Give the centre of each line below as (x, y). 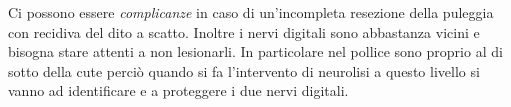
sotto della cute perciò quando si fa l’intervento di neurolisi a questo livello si (244, 70)
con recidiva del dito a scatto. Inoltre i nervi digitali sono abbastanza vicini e (244, 31)
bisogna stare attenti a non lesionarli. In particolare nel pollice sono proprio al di (255, 51)
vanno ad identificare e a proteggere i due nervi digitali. (178, 90)
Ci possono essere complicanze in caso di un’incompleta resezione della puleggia (251, 12)
